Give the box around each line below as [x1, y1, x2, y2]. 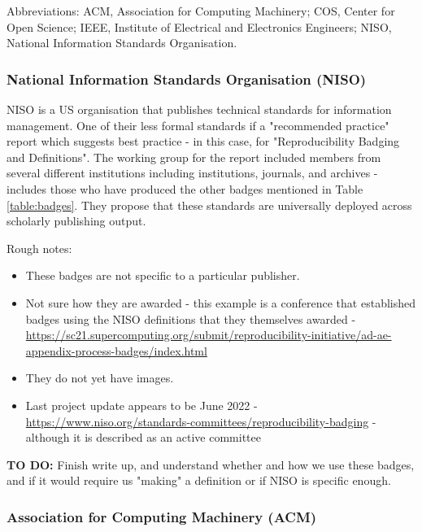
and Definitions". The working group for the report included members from [7, 148, 381, 165]
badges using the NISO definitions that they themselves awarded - [25, 310, 356, 327]
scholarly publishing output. [7, 212, 146, 229]
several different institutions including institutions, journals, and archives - [7, 164, 378, 181]
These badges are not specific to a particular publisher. [25, 267, 300, 284]
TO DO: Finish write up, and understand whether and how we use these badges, [7, 456, 415, 473]
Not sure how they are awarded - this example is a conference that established [25, 294, 416, 311]
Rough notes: [7, 239, 72, 256]
